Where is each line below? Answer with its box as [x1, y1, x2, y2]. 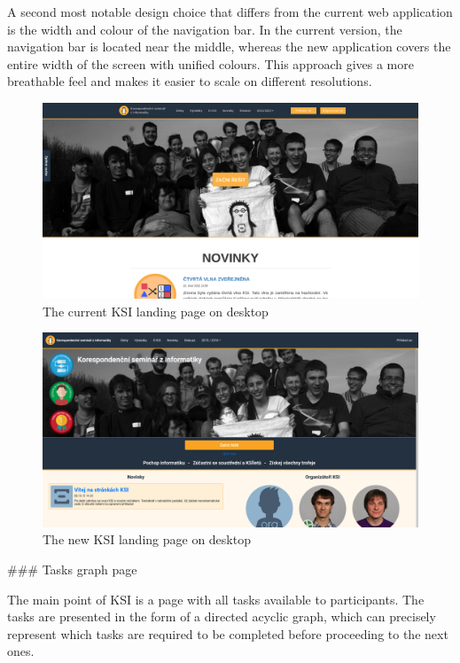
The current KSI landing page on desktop [43, 301, 269, 320]
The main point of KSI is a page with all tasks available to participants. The [7, 589, 425, 608]
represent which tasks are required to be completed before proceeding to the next [7, 624, 448, 643]
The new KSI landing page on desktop [43, 530, 251, 549]
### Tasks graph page [7, 559, 137, 578]
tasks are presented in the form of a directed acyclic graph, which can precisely [7, 607, 436, 626]
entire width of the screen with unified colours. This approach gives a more [7, 54, 414, 73]
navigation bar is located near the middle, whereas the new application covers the [7, 37, 451, 56]
